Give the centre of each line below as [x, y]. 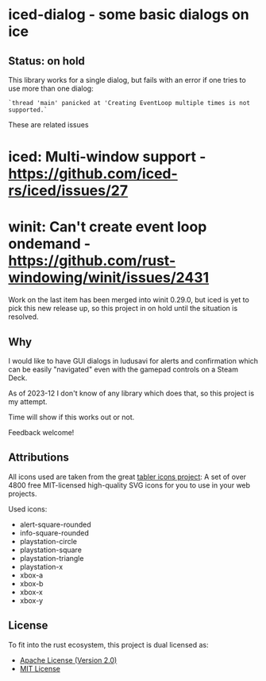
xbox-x [31, 592]
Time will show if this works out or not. [71, 417]
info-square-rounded [54, 533]
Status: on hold [47, 61]
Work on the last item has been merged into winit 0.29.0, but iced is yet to [129, 300]
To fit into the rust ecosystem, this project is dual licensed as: [108, 644]
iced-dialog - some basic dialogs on [129, 15]
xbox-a [31, 575]
